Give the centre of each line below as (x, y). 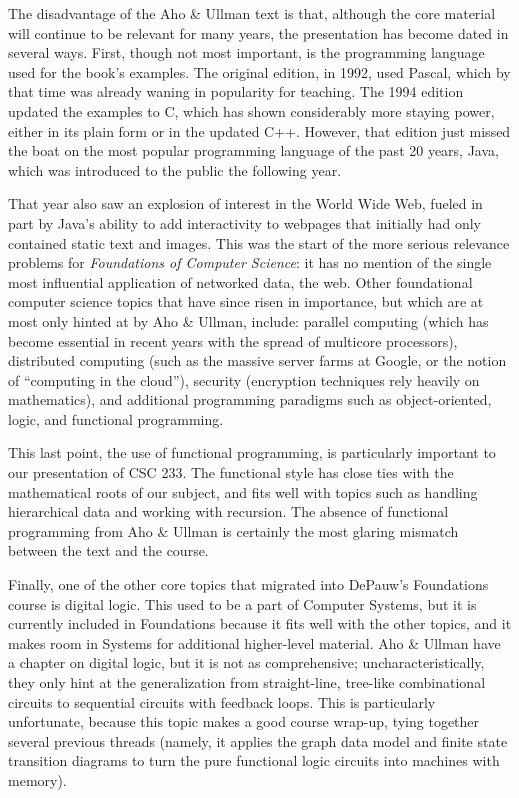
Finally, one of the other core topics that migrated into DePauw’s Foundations (248, 584)
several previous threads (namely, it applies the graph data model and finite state (258, 740)
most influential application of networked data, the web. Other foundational (240, 281)
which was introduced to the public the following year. (175, 169)
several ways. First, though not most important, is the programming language (246, 52)
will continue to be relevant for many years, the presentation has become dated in (258, 32)
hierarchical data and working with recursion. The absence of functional (228, 511)
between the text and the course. (108, 550)
